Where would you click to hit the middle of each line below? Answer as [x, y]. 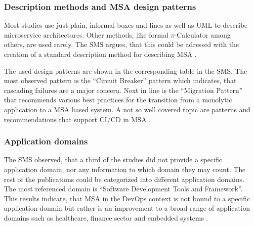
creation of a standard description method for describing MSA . [100, 54]
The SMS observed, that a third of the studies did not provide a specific [113, 159]
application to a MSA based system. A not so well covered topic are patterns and [127, 109]
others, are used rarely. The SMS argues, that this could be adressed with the [122, 44]
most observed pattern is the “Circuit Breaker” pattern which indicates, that [120, 80]
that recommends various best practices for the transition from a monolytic [118, 100]
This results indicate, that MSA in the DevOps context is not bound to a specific [127, 198]
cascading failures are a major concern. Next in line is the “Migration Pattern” [123, 90]
